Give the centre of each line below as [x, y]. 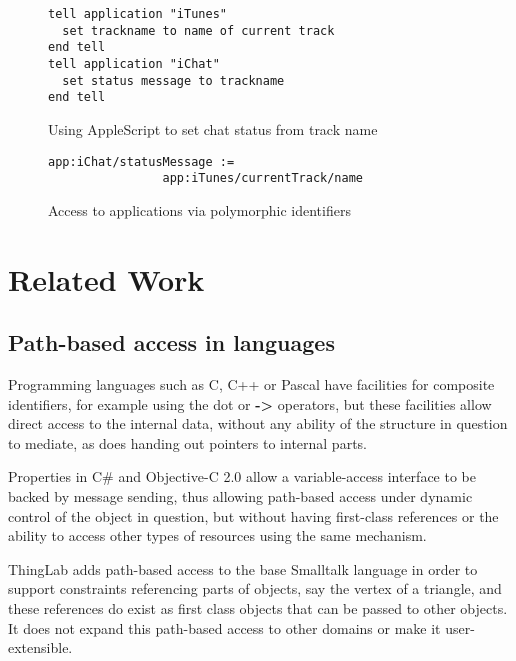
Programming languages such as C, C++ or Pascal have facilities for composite [251, 384]
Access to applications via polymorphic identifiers [199, 209]
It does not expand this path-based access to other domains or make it [224, 627]
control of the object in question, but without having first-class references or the [253, 515]
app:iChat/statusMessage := [141, 161]
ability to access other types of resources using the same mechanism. [217, 535]
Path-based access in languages [171, 342]
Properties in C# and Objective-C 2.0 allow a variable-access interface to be [242, 476]
